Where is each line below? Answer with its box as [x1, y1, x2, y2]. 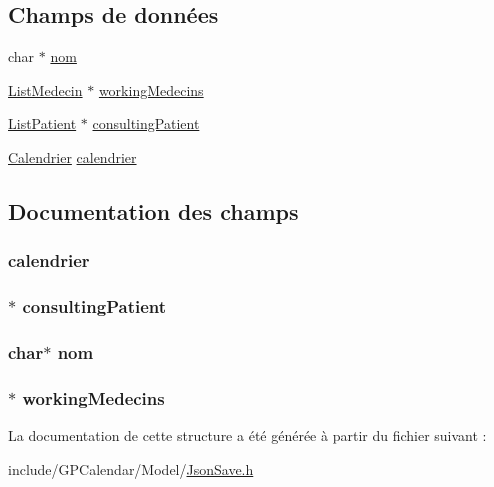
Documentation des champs [8, 195, 299, 226]
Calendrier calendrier [8, 146, 137, 167]
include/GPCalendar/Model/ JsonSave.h [8, 458, 254, 479]
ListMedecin [8, 79, 83, 100]
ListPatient [8, 113, 77, 134]
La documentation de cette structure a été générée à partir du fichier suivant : [8, 425, 487, 446]
